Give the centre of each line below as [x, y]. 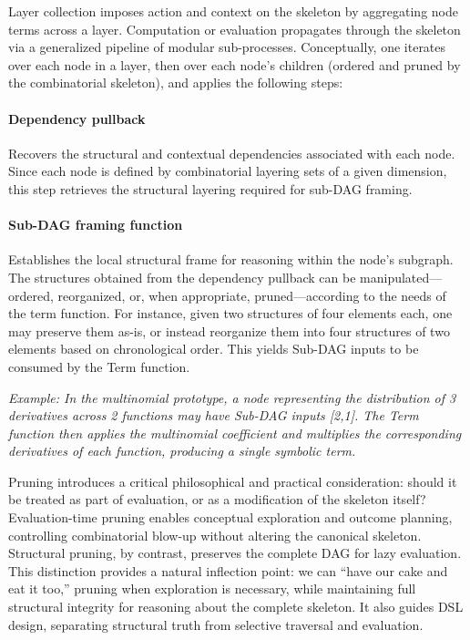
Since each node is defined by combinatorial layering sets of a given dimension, [228, 171]
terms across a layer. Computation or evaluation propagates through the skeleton [235, 29]
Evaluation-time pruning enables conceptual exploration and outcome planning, [230, 517]
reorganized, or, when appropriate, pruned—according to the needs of [252, 295]
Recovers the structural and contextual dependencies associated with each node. [232, 153]
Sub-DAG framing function [96, 225]
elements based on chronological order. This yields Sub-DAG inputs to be [214, 349]
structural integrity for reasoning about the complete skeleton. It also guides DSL [236, 607]
